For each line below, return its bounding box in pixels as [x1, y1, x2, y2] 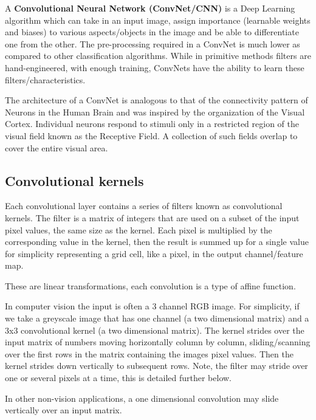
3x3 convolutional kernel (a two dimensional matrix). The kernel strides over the [5, 323, 304, 336]
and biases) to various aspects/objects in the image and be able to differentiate [5, 26, 299, 38]
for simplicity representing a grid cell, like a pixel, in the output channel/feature [5, 247, 303, 260]
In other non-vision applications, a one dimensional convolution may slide [5, 391, 279, 404]
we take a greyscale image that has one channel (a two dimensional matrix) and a [5, 312, 309, 325]
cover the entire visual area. [5, 141, 108, 154]
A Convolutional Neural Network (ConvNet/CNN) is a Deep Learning [5, 2, 295, 14]
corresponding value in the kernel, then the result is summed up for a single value [5, 235, 309, 248]
